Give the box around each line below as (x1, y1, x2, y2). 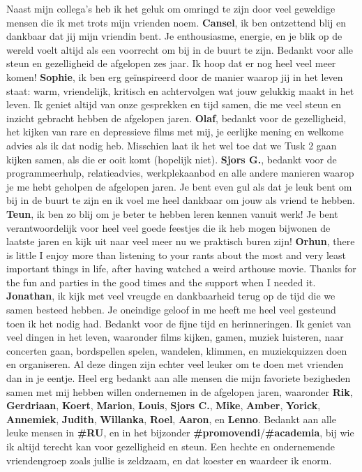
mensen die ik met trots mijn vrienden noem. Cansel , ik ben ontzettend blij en (6, 15, 347, 29)
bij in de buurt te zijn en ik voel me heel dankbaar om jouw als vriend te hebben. (6, 193, 355, 207)
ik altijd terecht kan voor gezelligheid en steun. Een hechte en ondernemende (6, 439, 335, 453)
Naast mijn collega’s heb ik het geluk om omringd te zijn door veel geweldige (6, 1, 335, 15)
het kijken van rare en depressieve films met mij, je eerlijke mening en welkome (6, 124, 344, 139)
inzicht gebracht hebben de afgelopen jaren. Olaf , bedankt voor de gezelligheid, (6, 110, 347, 125)
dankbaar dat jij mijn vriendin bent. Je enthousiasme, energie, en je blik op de (6, 29, 342, 43)
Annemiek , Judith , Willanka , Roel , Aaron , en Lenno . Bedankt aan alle (6, 411, 336, 426)
